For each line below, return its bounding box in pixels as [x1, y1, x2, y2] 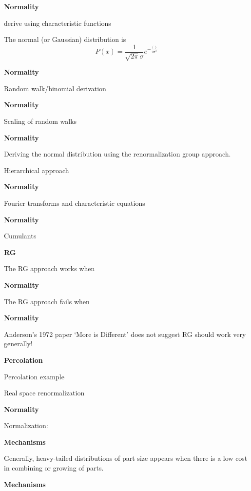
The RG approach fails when [4, 296, 90, 306]
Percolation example [4, 371, 64, 381]
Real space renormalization [4, 388, 85, 398]
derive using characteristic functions [4, 18, 111, 28]
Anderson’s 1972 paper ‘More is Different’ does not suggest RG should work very [4, 329, 246, 339]
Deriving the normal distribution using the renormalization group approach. [4, 149, 231, 159]
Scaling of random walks [4, 116, 77, 126]
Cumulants [4, 231, 37, 241]
